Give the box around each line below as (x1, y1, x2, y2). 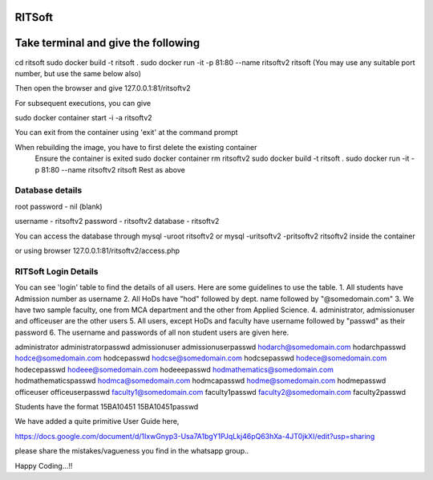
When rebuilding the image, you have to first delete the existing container (14, 142, 257, 152)
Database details (14, 185, 83, 196)
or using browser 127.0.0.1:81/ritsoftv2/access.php (14, 246, 180, 255)
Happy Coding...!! (14, 461, 73, 470)
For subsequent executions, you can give (14, 98, 152, 108)
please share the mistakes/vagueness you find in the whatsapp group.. (14, 446, 249, 456)
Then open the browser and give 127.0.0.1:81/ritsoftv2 (14, 83, 191, 93)
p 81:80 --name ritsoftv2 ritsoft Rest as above (34, 165, 186, 174)
